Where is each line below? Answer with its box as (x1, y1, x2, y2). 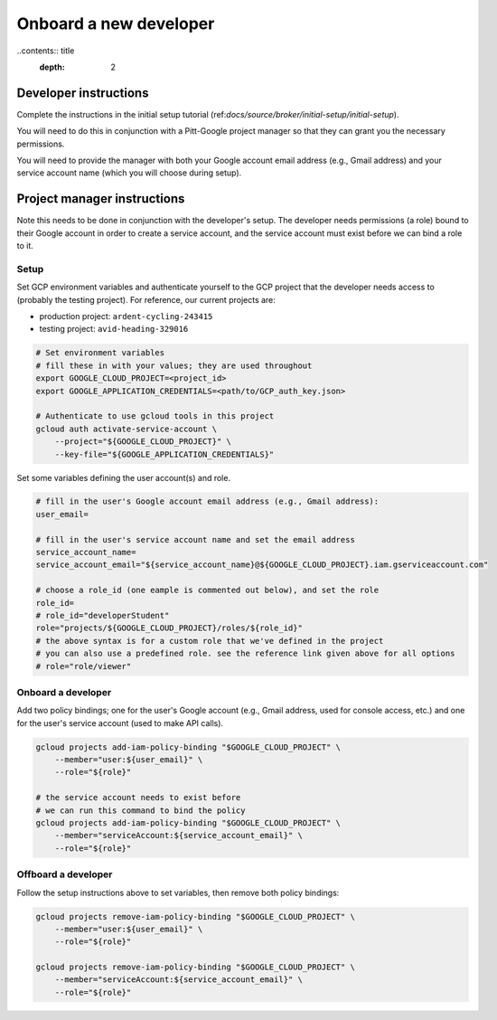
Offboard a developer (16, 868, 113, 881)
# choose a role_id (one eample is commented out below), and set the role (35, 585, 380, 596)
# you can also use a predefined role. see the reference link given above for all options (35, 648, 455, 659)
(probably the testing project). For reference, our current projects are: (16, 294, 276, 305)
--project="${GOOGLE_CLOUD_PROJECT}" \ (54, 437, 232, 447)
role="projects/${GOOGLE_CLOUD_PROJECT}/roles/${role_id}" (35, 623, 303, 633)
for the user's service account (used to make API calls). (16, 717, 224, 728)
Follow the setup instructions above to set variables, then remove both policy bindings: (16, 887, 340, 898)
